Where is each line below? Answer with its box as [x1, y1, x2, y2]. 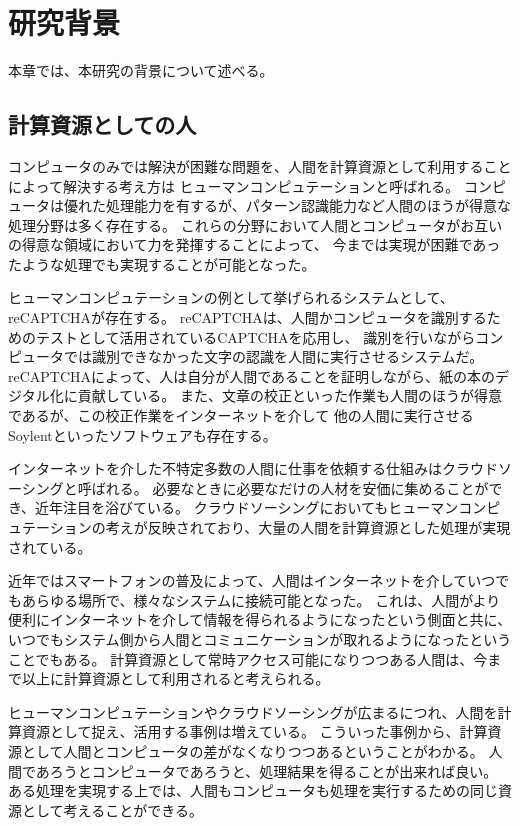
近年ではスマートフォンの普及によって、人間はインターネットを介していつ [8, 570, 496, 591]
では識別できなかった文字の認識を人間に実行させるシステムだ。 [63, 346, 484, 367]
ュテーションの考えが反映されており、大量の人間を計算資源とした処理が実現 [8, 517, 511, 538]
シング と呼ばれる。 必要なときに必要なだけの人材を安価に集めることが [21, 477, 489, 498]
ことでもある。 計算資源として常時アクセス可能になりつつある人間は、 [8, 648, 474, 669]
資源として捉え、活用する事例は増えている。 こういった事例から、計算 [21, 721, 488, 742]
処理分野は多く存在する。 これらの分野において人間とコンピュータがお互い [8, 214, 503, 235]
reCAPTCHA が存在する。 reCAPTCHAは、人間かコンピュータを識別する [8, 307, 487, 328]
